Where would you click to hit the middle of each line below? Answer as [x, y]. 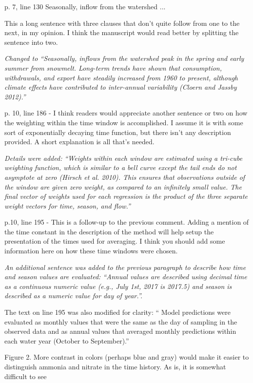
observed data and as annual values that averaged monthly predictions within [120, 331]
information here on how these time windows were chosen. [91, 251]
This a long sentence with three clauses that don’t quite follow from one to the [122, 23]
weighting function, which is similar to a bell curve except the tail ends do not [121, 167]
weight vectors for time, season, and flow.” [68, 205]
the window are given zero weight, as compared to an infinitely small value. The [123, 186]
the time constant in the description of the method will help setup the [109, 231]
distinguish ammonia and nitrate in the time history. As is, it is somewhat [115, 366]
